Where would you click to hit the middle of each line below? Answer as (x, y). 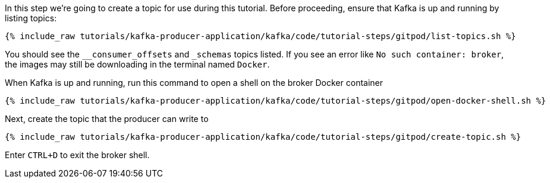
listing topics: (31, 18)
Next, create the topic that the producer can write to (107, 119)
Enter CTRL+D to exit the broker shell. (77, 155)
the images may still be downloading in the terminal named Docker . (137, 64)
